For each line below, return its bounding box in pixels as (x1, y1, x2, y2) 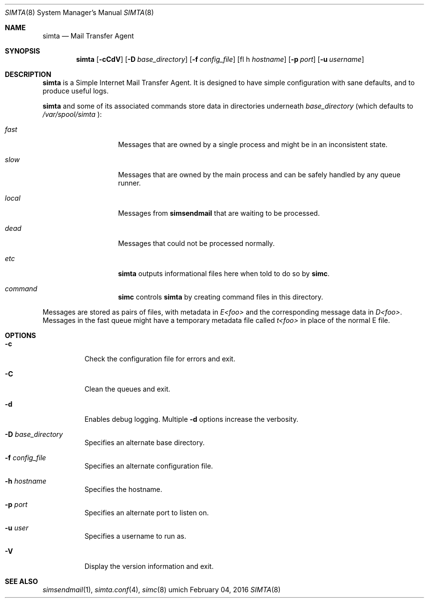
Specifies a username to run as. (84, 532, 186, 540)
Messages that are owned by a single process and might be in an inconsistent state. (118, 140, 388, 149)
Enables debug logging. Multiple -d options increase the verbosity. (84, 415, 298, 423)
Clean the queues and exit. (84, 385, 171, 393)
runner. (118, 179, 141, 187)
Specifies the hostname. (84, 485, 162, 493)
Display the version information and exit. (84, 562, 214, 570)
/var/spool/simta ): (42, 110, 102, 118)
